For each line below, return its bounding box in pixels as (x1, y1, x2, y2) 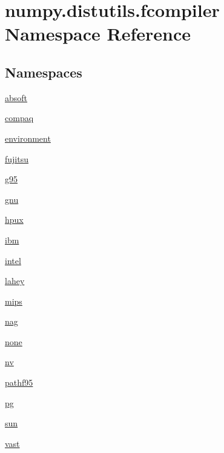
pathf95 (5, 376, 33, 389)
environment (5, 131, 51, 144)
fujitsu (5, 152, 28, 165)
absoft (5, 91, 28, 104)
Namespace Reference (5, 21, 191, 46)
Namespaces (5, 62, 82, 81)
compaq (5, 111, 34, 124)
